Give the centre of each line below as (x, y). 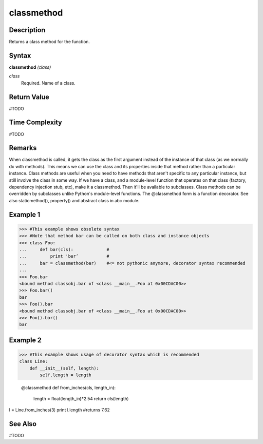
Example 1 (25, 214)
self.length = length (66, 375)
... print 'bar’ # (64, 256)
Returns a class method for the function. (49, 42)
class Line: (34, 361)
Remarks (23, 148)
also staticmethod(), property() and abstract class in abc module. (74, 200)
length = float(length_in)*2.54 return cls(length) (81, 399)
